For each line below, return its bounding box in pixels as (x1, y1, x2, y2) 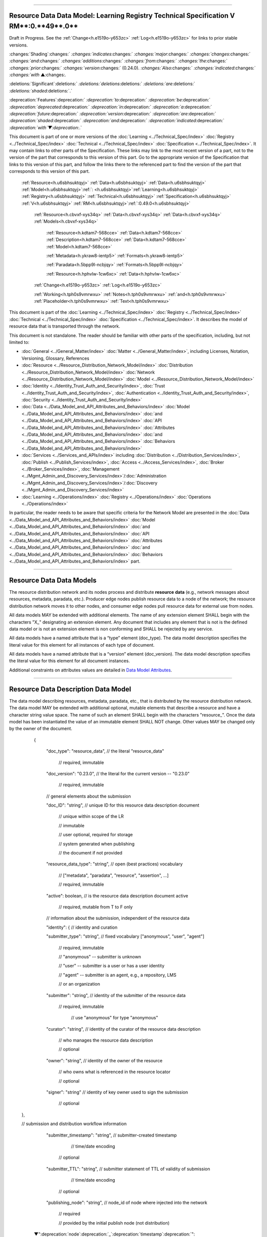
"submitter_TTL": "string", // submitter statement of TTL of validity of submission (46, 1166, 210, 1172)
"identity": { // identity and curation (46, 924, 118, 930)
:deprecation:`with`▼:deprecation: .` (9, 124, 82, 131)
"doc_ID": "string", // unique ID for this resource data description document (46, 802, 200, 809)
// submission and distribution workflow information (21, 1121, 127, 1127)
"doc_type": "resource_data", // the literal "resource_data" (46, 748, 164, 754)
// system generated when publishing (58, 841, 135, 847)
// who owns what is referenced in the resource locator (58, 1069, 171, 1075)
